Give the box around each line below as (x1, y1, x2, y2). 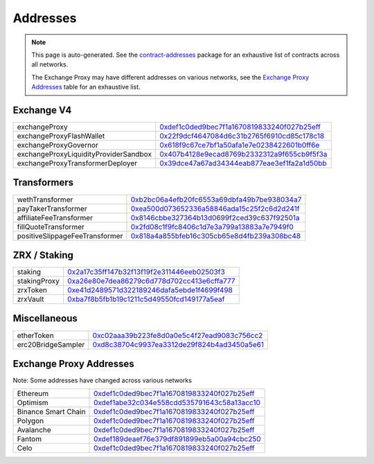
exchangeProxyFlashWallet (17, 132, 105, 141)
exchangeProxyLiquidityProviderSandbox (17, 150, 152, 159)
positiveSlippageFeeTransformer (17, 231, 123, 240)
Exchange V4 (12, 104, 72, 116)
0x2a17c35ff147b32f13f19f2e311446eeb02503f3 (66, 267, 225, 277)
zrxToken (17, 285, 48, 295)
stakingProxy (17, 276, 60, 286)
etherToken (17, 330, 55, 340)
